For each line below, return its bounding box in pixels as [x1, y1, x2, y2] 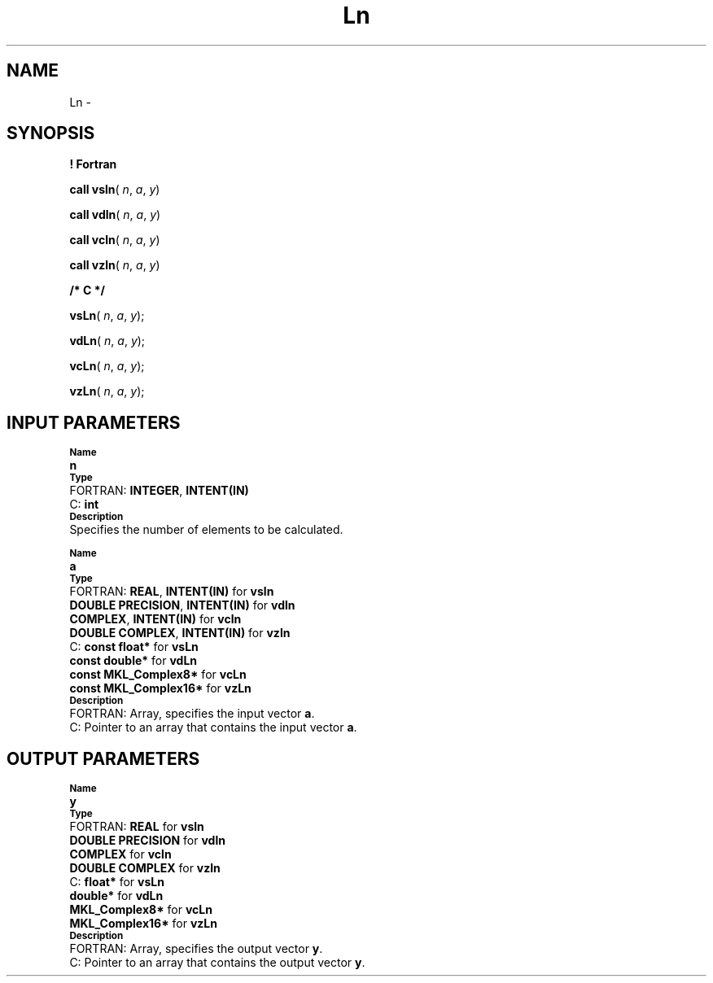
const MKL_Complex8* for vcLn [69, 667, 247, 682]
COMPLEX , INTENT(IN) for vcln [69, 612, 242, 627]
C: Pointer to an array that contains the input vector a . [69, 720, 357, 735]
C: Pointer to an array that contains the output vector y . [69, 955, 365, 970]
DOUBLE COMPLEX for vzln [69, 861, 221, 876]
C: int [69, 497, 99, 512]
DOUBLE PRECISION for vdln [69, 833, 225, 848]
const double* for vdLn [69, 653, 198, 668]
